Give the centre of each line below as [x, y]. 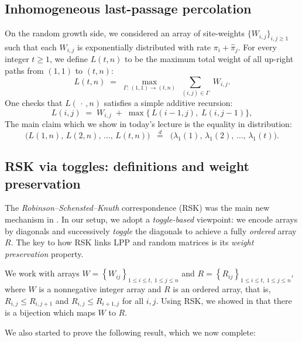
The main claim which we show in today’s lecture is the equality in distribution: [148, 124]
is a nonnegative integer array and [100, 289]
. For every [257, 47]
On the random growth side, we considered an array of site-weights [125, 33]
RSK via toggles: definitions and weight [127, 166]
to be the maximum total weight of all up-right [209, 59]
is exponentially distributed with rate [144, 47]
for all [133, 300]
